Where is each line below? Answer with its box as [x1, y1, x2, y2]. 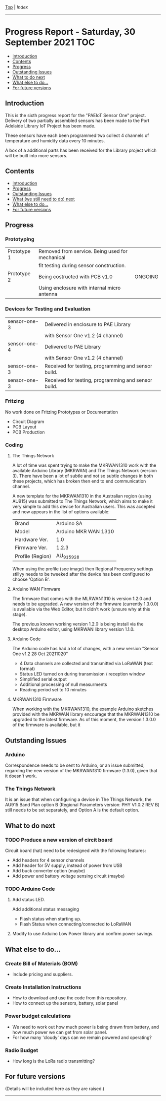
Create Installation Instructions [5, 983, 82, 990]
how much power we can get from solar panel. [12, 1029, 107, 1035]
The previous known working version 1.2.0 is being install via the [12, 621, 144, 627]
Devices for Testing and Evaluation [5, 306, 90, 312]
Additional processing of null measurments [19, 681, 107, 687]
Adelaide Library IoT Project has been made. [5, 122, 95, 128]
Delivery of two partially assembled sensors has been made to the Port [5, 118, 150, 123]
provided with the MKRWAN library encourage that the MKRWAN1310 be [12, 711, 160, 717]
